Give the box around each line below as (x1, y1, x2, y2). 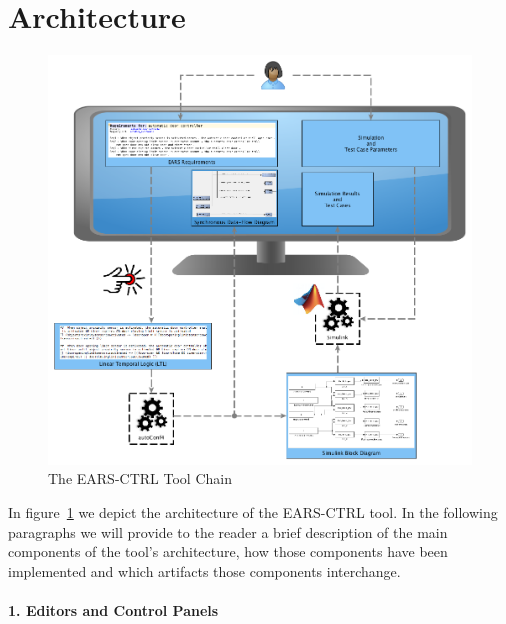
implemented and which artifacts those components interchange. (8, 560, 401, 581)
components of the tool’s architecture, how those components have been (8, 541, 448, 562)
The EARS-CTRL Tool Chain (48, 468, 232, 489)
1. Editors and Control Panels (8, 599, 219, 620)
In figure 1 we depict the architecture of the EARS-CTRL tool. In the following (8, 502, 498, 523)
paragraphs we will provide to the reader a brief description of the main (8, 521, 448, 542)
